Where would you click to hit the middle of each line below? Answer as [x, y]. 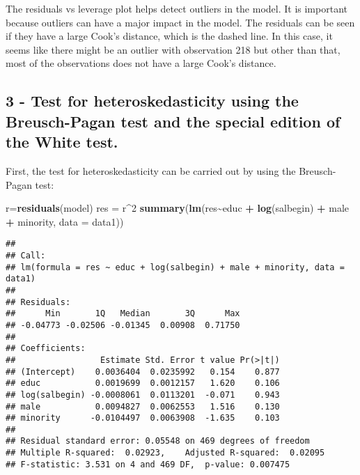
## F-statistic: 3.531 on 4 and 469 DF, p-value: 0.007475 [148, 464]
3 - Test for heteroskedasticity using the [152, 101]
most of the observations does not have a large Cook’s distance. [141, 63]
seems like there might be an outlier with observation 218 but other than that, [173, 49]
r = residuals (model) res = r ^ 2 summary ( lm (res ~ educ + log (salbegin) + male [178, 208]
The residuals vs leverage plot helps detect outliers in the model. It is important [177, 8]
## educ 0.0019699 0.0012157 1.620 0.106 [143, 383]
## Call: [26, 255]
